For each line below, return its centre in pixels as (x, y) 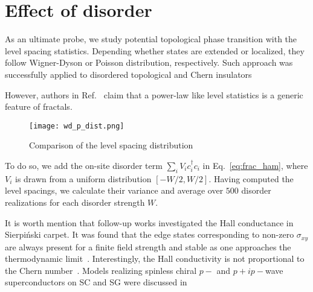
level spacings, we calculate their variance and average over (114, 190)
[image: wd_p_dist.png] (77, 126)
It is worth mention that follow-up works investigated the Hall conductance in (149, 222)
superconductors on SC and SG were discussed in (96, 282)
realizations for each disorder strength (75, 202)
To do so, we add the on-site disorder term (84, 165)
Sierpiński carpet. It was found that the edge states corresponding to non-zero (150, 234)
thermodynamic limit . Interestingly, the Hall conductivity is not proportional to (155, 259)
